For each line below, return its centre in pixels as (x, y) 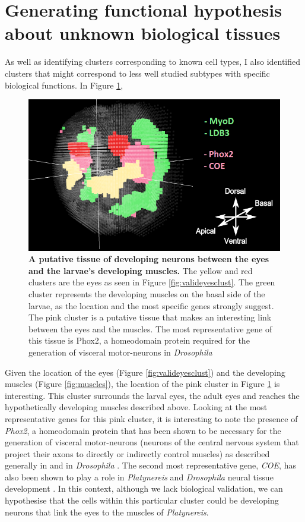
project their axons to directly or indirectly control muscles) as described (137, 453)
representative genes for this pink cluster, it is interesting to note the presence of (151, 418)
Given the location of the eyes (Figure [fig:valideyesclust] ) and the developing (145, 372)
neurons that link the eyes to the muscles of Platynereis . (107, 512)
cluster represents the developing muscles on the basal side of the (147, 293)
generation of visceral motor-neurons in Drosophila (120, 352)
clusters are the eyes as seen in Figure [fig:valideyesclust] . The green (152, 282)
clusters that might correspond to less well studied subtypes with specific (137, 73)
